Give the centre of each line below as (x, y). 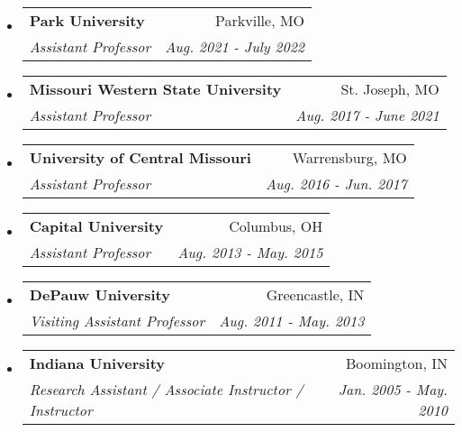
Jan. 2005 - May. (393, 389)
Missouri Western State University (155, 89)
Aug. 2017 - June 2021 (367, 115)
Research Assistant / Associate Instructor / (166, 389)
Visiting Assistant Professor (117, 321)
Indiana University (97, 363)
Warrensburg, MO (349, 157)
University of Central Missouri (140, 157)
